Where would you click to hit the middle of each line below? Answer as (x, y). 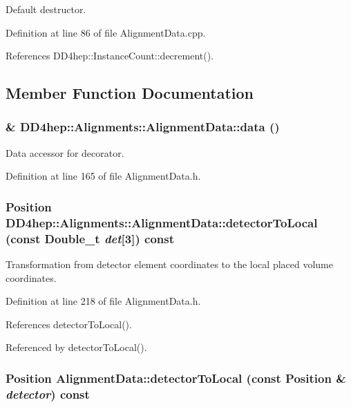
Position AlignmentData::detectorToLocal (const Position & (176, 378)
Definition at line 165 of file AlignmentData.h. (103, 176)
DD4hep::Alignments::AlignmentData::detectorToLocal (162, 222)
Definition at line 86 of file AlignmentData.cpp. (106, 32)
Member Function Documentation (130, 93)
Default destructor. (46, 9)
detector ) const (48, 394)
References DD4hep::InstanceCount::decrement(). (110, 56)
